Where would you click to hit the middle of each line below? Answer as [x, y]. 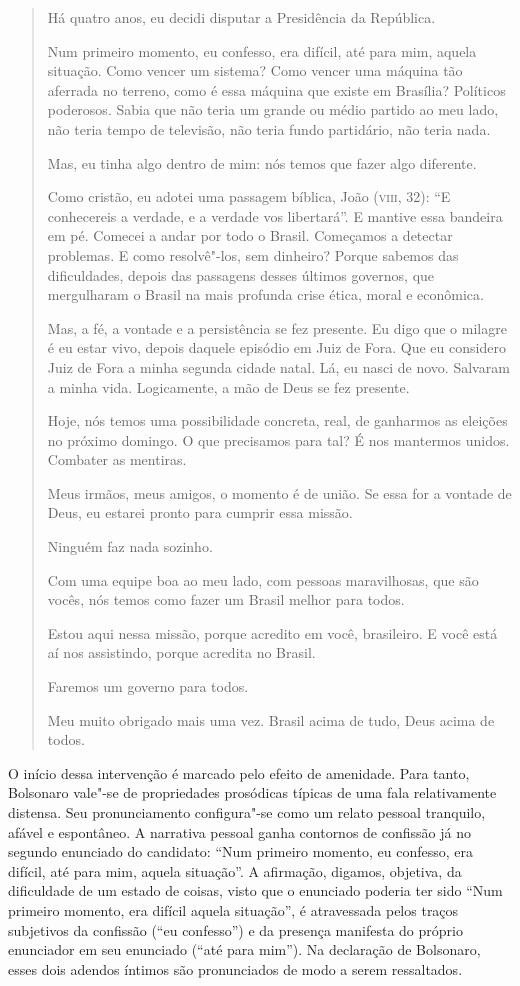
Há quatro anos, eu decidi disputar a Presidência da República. [241, 17]
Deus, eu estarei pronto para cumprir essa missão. [200, 512]
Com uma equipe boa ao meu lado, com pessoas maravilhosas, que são [263, 579]
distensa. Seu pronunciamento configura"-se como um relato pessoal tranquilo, [247, 812]
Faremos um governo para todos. [148, 686]
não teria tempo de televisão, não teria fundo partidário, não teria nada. [269, 128]
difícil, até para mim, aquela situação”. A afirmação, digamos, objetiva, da [235, 870]
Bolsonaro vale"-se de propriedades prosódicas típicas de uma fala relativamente [252, 792]
